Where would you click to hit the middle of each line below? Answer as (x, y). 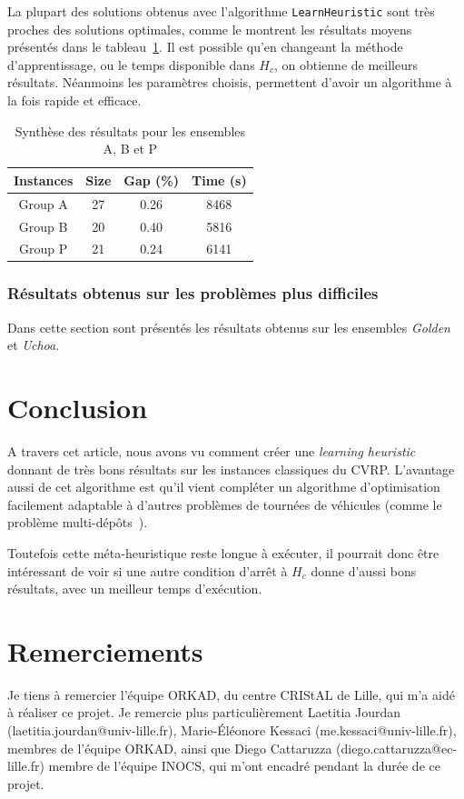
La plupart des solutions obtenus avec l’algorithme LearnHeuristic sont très (221, 11)
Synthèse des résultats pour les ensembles (130, 130)
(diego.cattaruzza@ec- (397, 748)
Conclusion (78, 408)
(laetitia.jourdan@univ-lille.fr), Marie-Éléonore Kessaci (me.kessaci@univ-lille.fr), (232, 730)
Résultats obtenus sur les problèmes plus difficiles (193, 293)
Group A (43, 203)
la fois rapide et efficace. (74, 100)
